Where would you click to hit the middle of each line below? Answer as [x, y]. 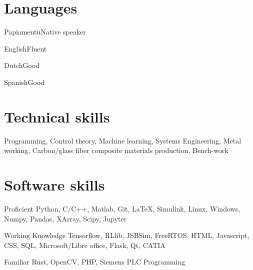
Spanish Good [24, 82]
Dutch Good [22, 65]
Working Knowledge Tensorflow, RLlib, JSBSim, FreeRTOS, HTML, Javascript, [127, 235]
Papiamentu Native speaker [45, 32]
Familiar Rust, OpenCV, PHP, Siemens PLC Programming [95, 262]
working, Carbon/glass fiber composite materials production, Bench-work [116, 150]
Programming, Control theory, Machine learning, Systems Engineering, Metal [123, 140]
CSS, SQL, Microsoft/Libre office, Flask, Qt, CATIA [85, 245]
